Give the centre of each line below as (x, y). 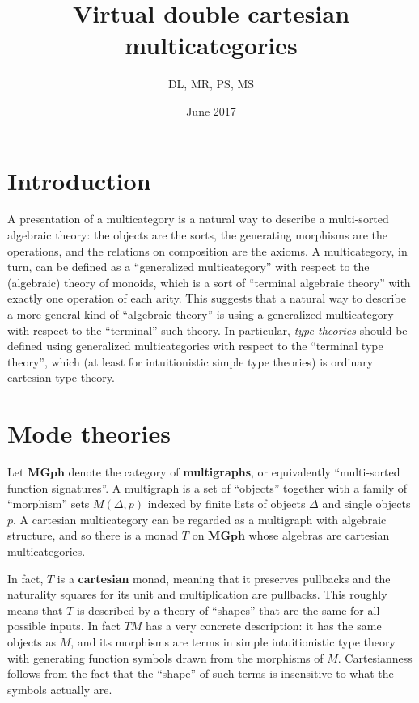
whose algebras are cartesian (319, 535)
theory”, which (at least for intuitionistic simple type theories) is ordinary (190, 361)
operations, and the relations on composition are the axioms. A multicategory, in (207, 250)
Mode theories (89, 433)
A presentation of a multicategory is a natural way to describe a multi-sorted (198, 219)
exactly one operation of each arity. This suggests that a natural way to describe (207, 298)
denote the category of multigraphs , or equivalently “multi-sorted (234, 472)
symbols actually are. (60, 689)
